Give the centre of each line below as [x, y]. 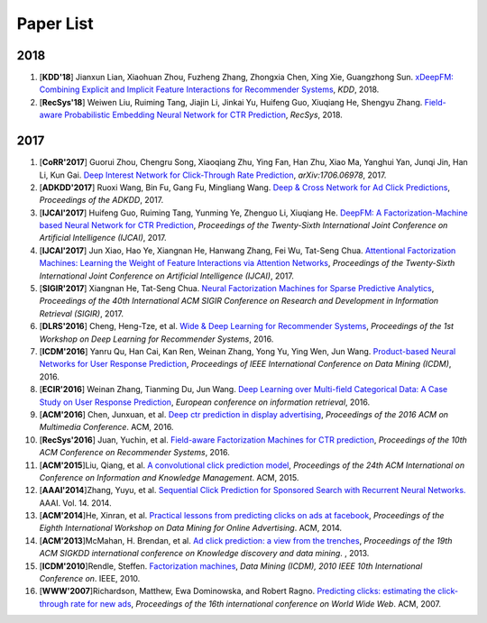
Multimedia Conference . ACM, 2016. [106, 427]
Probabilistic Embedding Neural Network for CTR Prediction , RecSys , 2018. [203, 115]
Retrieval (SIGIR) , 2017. [81, 313]
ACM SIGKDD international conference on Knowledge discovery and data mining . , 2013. [204, 554]
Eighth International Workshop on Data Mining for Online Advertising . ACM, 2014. [191, 528]
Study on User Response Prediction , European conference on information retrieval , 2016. [205, 402]
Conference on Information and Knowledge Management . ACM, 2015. [169, 477]
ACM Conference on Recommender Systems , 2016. [134, 453]
